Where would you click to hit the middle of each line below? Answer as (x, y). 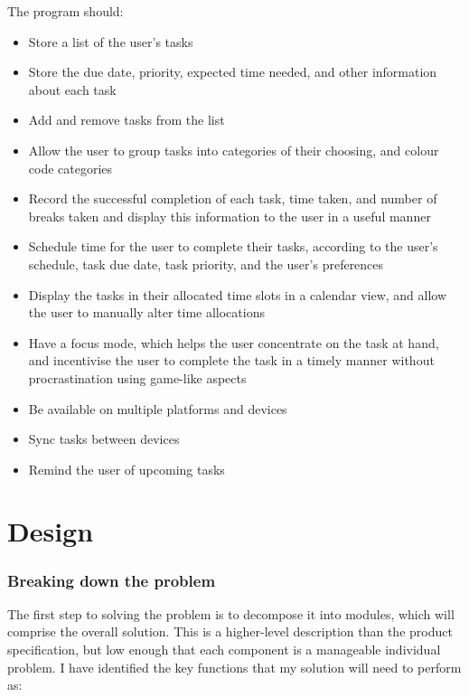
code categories (70, 168)
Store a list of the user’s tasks (111, 41)
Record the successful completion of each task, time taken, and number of (233, 198)
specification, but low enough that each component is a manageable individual (224, 650)
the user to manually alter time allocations (146, 312)
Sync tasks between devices (104, 439)
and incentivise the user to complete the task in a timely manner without (231, 360)
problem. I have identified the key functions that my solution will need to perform (234, 667)
